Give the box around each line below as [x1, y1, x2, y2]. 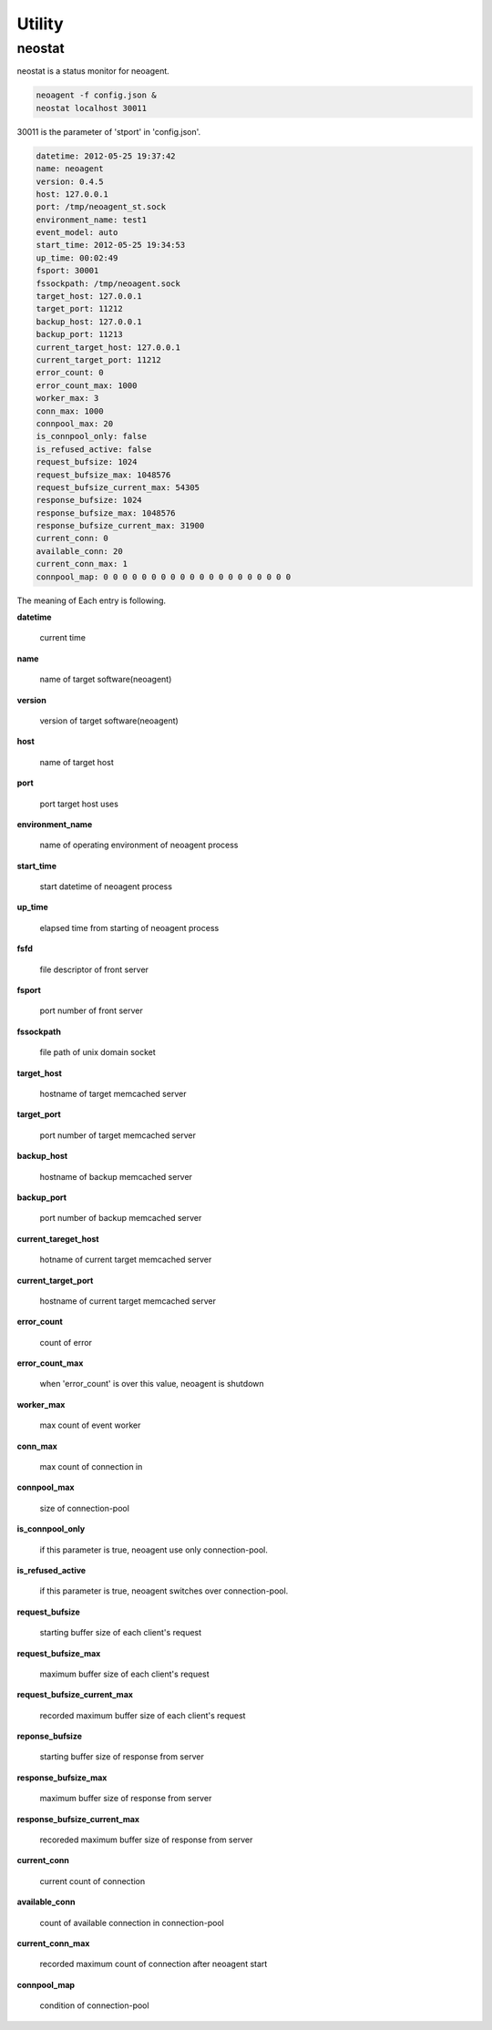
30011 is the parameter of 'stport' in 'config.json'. [16, 126, 201, 137]
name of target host [39, 756, 114, 767]
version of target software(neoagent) [39, 715, 179, 726]
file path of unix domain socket [39, 1047, 157, 1058]
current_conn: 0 [36, 533, 109, 544]
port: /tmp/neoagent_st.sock [36, 201, 167, 212]
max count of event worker [39, 1420, 141, 1430]
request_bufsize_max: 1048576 [36, 469, 171, 480]
